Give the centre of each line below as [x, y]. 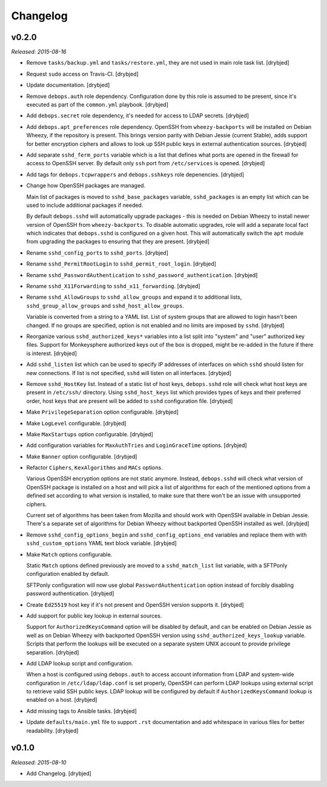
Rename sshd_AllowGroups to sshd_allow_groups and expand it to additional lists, [134, 297]
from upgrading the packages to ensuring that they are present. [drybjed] [118, 241]
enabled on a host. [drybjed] [62, 700]
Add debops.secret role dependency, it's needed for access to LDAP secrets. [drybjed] [138, 116]
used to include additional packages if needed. [85, 205]
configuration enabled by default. [68, 574]
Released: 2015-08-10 [39, 762]
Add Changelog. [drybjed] [59, 773]
